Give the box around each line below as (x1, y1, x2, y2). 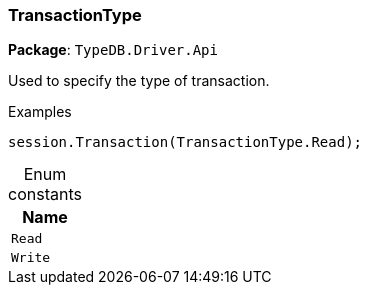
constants (8, 184, 82, 205)
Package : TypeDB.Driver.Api (8, 41, 218, 59)
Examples (8, 103, 72, 121)
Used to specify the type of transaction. (8, 72, 270, 90)
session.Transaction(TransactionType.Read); (8, 134, 363, 151)
